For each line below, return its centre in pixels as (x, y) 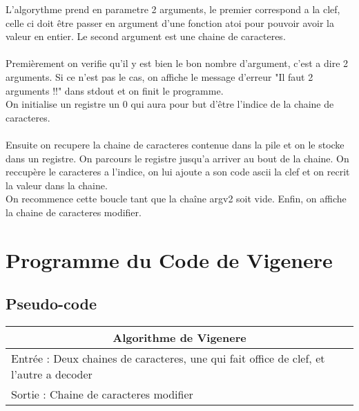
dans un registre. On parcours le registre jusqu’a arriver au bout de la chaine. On (177, 158)
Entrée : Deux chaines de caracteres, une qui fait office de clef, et (168, 359)
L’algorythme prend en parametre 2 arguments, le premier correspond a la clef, (173, 9)
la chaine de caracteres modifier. (74, 212)
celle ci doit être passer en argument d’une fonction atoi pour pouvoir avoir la (170, 22)
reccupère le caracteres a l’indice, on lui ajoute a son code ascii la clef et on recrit (178, 172)
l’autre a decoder (52, 374)
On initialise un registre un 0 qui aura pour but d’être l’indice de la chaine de (170, 104)
